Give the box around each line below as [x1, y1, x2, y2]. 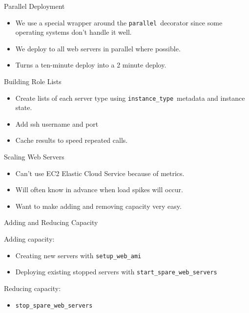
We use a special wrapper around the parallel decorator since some [15, 17, 223, 27]
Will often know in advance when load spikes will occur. [15, 184, 183, 195]
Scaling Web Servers [4, 152, 64, 162]
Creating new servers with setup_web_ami [15, 250, 142, 260]
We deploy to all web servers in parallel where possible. [15, 43, 181, 53]
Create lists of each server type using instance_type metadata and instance [15, 92, 245, 103]
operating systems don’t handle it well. [15, 27, 132, 37]
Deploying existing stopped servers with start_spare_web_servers [15, 267, 217, 277]
